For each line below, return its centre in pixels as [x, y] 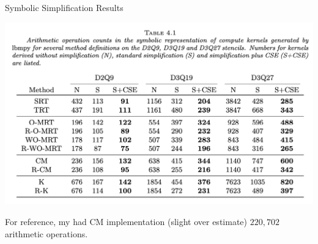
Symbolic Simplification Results [64, 7]
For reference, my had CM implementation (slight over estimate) [126, 221]
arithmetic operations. [46, 233]
